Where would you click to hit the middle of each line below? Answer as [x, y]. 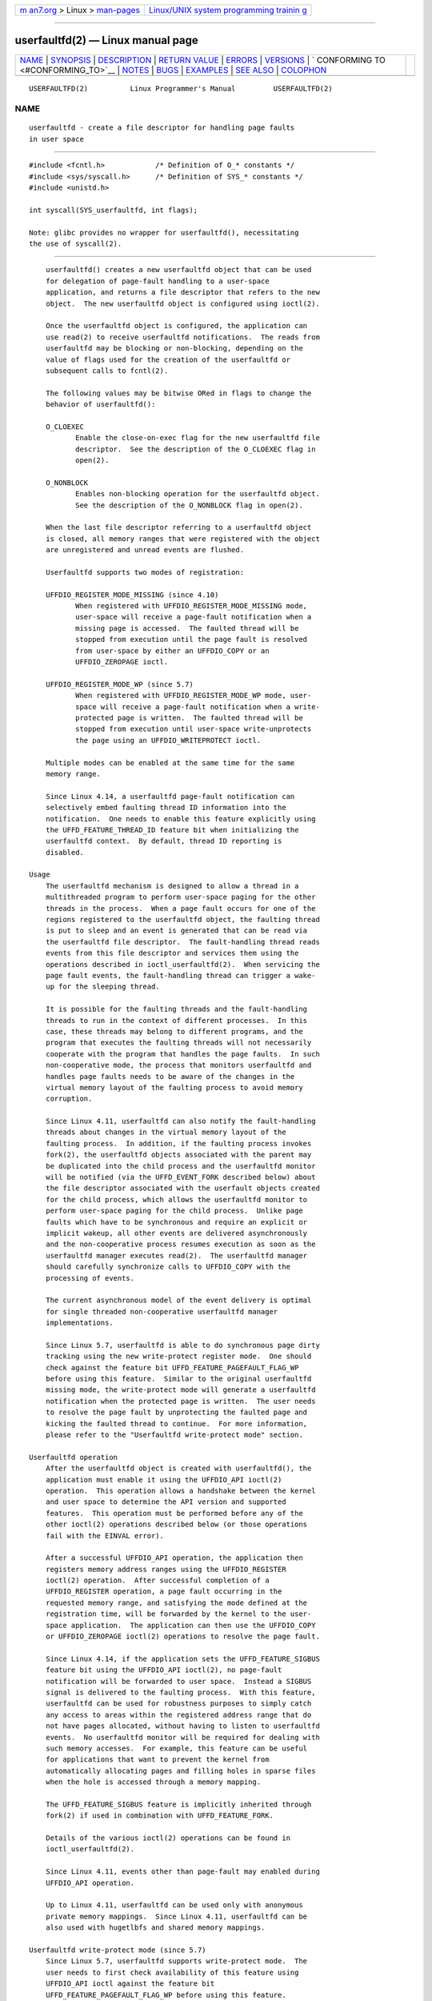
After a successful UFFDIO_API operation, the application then [174, 1558]
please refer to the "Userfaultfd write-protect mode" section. [174, 1435]
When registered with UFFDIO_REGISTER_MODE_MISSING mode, [191, 606]
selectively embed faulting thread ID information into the [166, 808]
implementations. [79, 1323]
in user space [56, 139]
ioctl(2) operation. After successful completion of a [157, 1580]
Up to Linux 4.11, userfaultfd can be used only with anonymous [174, 1905]
